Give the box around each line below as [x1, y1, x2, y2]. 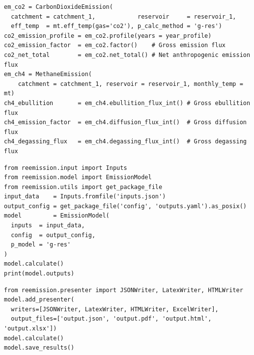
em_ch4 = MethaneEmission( [4, 71, 92, 78]
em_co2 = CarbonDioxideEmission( [4, 3, 113, 10]
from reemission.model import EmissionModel [4, 174, 152, 181]
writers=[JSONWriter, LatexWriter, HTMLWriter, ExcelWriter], [11, 305, 219, 313]
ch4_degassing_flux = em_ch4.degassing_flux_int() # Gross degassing [4, 138, 247, 145]
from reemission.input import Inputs [4, 164, 127, 171]
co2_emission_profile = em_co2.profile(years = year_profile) [4, 32, 212, 39]
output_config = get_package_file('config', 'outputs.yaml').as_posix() [4, 202, 247, 210]
